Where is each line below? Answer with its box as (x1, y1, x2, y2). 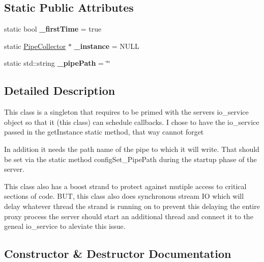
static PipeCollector (4, 40, 66, 51)
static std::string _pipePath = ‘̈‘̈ (4, 58, 110, 68)
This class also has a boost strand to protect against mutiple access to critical (4, 180, 247, 191)
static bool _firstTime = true (4, 23, 102, 34)
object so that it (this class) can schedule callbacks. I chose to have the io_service (4, 116, 259, 127)
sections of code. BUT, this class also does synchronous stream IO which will (4, 191, 244, 201)
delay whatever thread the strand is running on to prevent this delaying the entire (4, 200, 260, 211)
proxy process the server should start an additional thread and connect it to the (4, 211, 253, 221)
